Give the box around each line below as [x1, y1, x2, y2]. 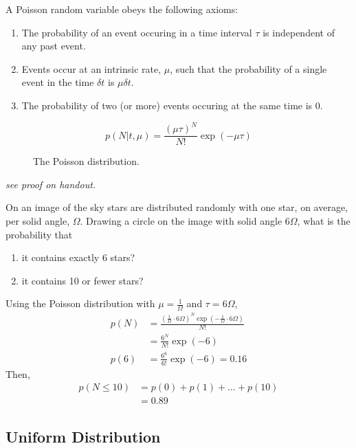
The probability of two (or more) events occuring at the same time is [21, 98, 313, 112]
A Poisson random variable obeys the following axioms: [5, 2, 238, 16]
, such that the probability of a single [170, 61, 327, 76]
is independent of [263, 25, 335, 39]
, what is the [297, 213, 351, 227]
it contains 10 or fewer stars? [21, 273, 144, 287]
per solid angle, [5, 213, 70, 227]
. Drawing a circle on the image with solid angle [80, 213, 282, 227]
